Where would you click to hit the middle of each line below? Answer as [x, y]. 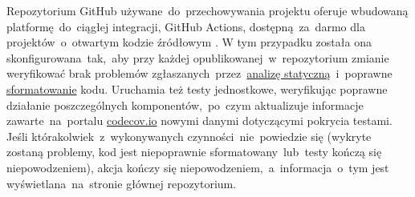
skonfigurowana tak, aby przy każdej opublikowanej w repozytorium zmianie [198, 57]
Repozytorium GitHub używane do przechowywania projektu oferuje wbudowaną [207, 10]
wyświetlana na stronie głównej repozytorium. [122, 183]
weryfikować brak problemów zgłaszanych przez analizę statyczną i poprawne [199, 73]
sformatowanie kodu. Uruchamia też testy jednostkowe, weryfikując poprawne [197, 88]
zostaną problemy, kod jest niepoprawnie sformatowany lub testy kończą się [194, 152]
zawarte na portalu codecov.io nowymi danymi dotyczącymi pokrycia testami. [199, 121]
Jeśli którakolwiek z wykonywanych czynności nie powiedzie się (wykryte [189, 136]
